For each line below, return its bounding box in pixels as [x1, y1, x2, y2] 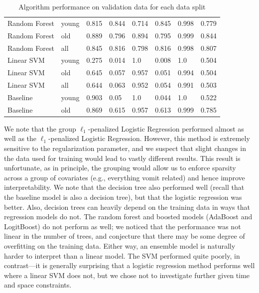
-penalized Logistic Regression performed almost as [88, 123, 244, 134]
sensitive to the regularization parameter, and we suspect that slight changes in [4, 143, 246, 153]
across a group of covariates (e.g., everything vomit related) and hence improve [4, 172, 245, 182]
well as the [4, 133, 37, 144]
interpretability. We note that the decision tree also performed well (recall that [4, 182, 245, 192]
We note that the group [4, 123, 76, 134]
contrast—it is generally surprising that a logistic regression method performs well [4, 260, 255, 271]
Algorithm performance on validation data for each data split [18, 1, 206, 11]
